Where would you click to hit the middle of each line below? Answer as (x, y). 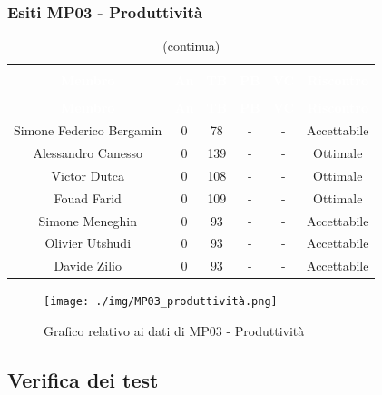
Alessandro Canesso (88, 153)
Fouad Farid (88, 197)
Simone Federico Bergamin (88, 130)
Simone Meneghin (88, 220)
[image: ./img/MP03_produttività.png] (161, 302)
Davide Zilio (88, 266)
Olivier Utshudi (88, 243)
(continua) (191, 46)
